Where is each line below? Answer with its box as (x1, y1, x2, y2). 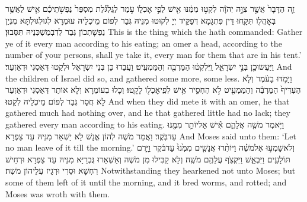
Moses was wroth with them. (5, 187, 110, 200)
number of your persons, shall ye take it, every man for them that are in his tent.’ (5, 48, 302, 61)
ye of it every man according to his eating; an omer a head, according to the (5, 37, 282, 49)
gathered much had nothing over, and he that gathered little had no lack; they (5, 106, 290, 119)
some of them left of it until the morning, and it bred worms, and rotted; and (5, 175, 287, 188)
